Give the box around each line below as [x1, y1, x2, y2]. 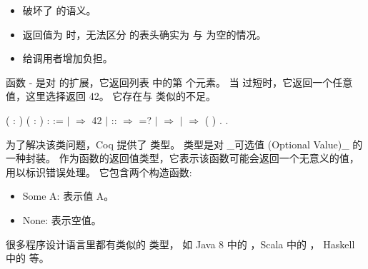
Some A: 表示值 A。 [22, 188, 114, 203]
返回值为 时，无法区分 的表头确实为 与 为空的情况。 [22, 26, 267, 41]
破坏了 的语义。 [22, 3, 96, 17]
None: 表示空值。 [22, 212, 101, 227]
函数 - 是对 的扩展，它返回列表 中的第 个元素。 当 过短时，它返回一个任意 [6, 74, 353, 89]
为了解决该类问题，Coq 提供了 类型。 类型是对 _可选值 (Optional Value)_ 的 [6, 136, 363, 151]
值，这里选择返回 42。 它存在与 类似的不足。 [6, 88, 216, 103]
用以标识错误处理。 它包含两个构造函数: [6, 164, 192, 179]
